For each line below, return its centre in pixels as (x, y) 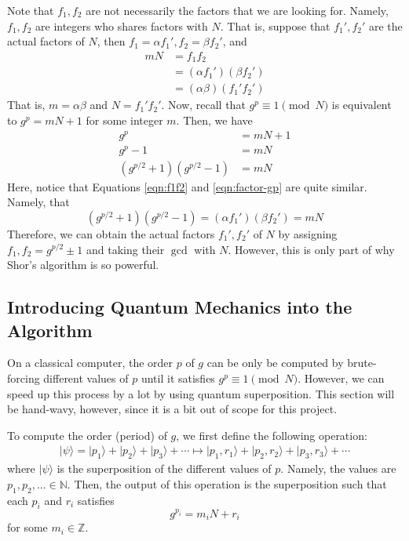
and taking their (126, 249)
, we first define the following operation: (272, 435)
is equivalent (362, 105)
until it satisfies (178, 378)
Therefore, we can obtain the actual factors (111, 233)
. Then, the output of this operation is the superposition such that (227, 483)
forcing (24, 378)
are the (385, 25)
